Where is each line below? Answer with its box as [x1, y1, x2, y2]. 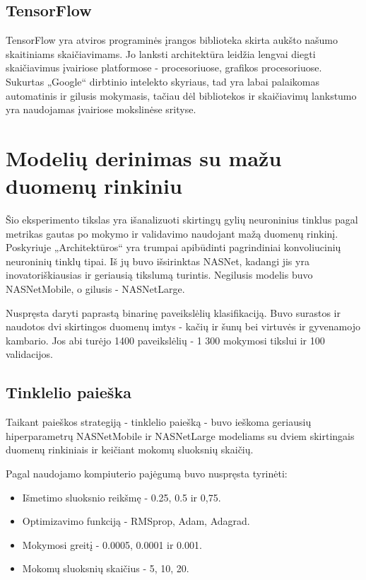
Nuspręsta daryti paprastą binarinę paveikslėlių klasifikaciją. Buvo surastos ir [6, 305, 341, 320]
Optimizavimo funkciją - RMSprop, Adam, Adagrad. [22, 514, 250, 528]
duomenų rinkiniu [6, 171, 182, 200]
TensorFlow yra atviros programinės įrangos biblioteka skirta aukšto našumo [6, 33, 338, 47]
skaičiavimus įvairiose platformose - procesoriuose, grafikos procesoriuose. [6, 60, 322, 75]
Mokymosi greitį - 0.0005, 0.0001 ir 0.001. [22, 537, 202, 552]
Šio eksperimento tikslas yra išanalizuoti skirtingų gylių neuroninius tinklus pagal [6, 212, 358, 227]
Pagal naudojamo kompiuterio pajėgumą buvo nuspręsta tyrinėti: [6, 466, 288, 480]
